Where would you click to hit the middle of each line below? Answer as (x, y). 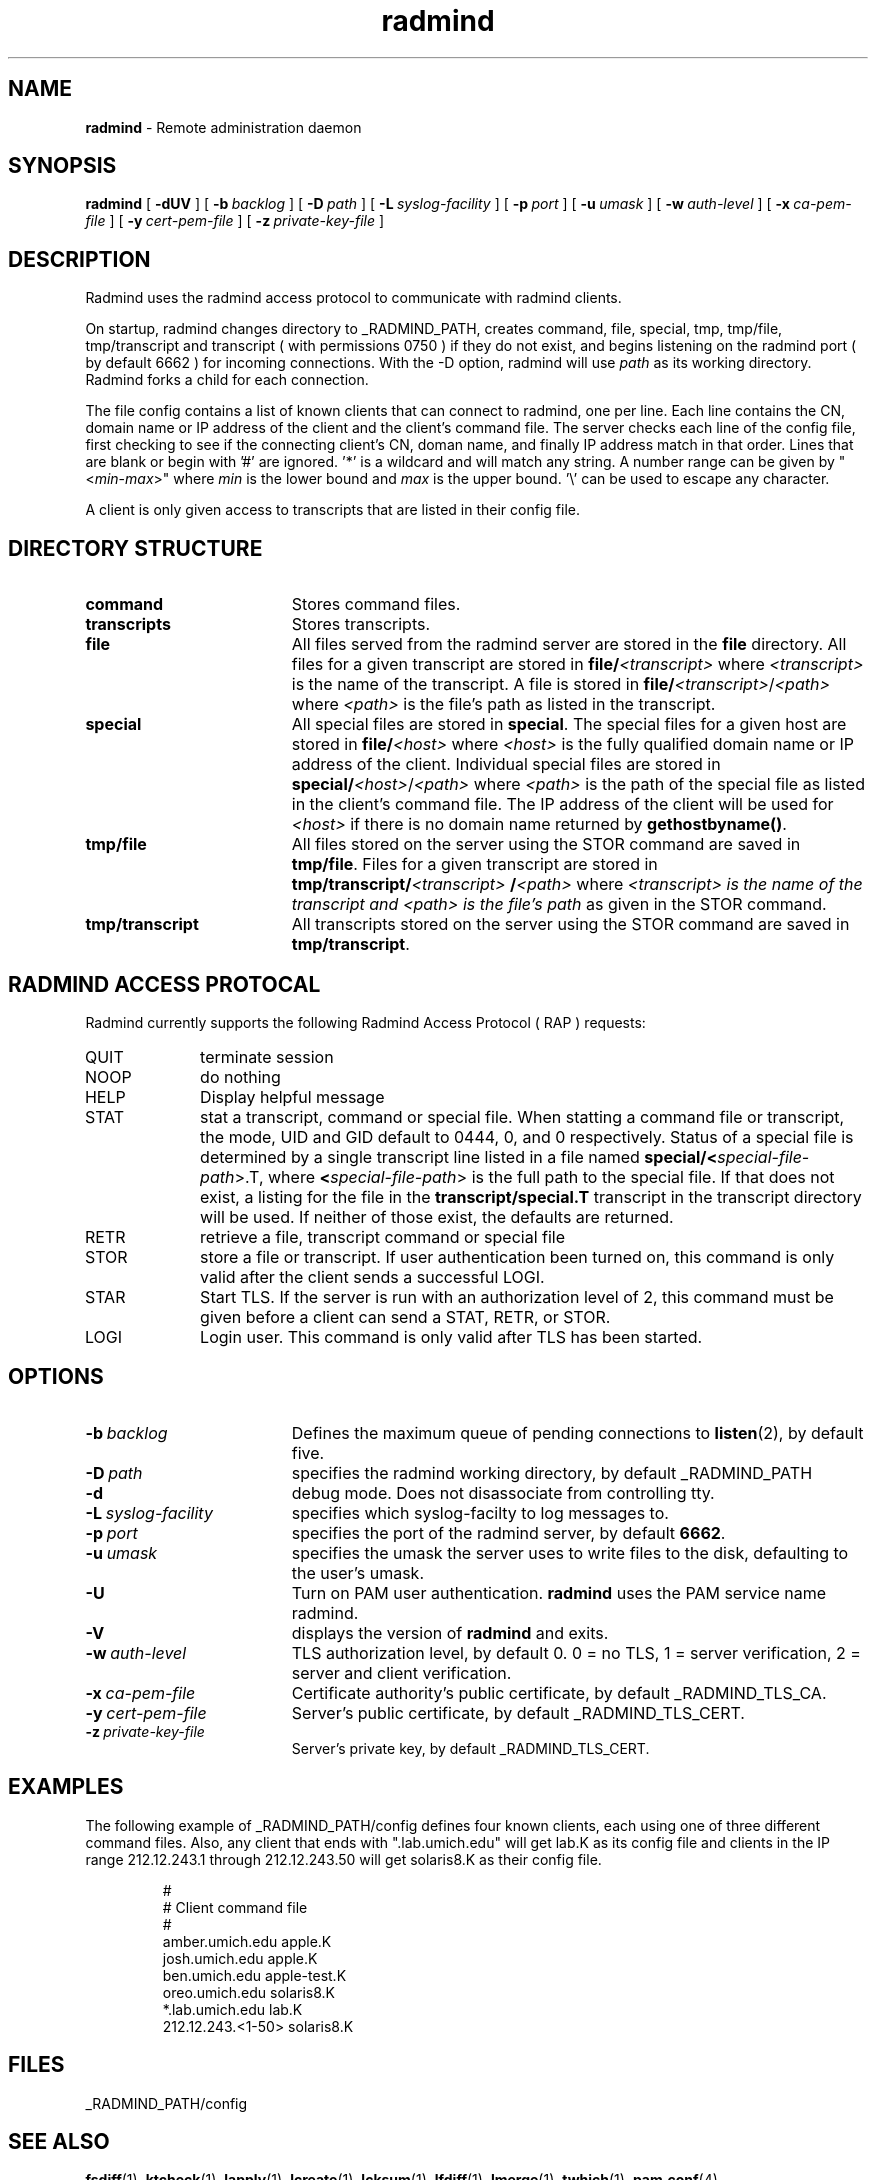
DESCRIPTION (79, 259)
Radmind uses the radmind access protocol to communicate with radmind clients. (353, 298)
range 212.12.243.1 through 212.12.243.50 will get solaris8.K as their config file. (343, 1859)
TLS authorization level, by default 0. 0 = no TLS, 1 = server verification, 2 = (576, 1652)
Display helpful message (292, 1096)
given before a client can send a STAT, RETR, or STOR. (405, 1316)
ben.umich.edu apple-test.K (254, 1975)
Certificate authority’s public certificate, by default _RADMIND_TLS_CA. (559, 1692)
